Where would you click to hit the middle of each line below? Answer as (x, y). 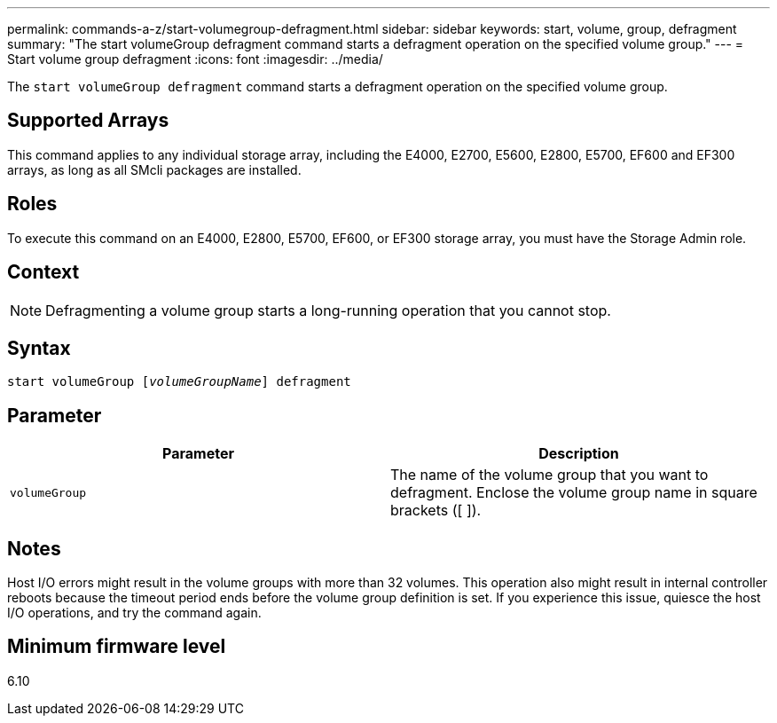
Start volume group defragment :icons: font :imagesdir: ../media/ (195, 59)
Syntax (39, 348)
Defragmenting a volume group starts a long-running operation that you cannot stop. (328, 310)
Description (579, 454)
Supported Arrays (88, 121)
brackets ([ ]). (436, 511)
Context (43, 272)
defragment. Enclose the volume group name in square (574, 493)
